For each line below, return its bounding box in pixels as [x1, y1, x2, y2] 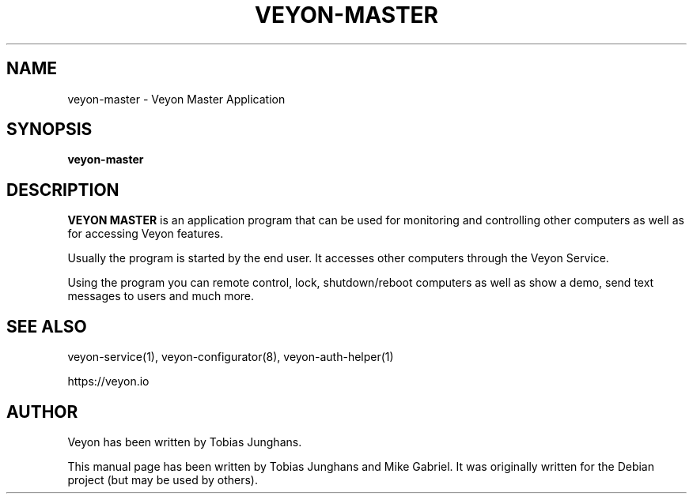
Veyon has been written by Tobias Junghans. [67, 434, 302, 449]
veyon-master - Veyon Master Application [67, 92, 286, 106]
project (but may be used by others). [67, 472, 258, 487]
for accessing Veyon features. [67, 227, 224, 241]
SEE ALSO [6, 316, 87, 336]
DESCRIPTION [6, 179, 119, 200]
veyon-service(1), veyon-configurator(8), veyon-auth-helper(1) [67, 350, 394, 364]
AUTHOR [6, 401, 78, 422]
